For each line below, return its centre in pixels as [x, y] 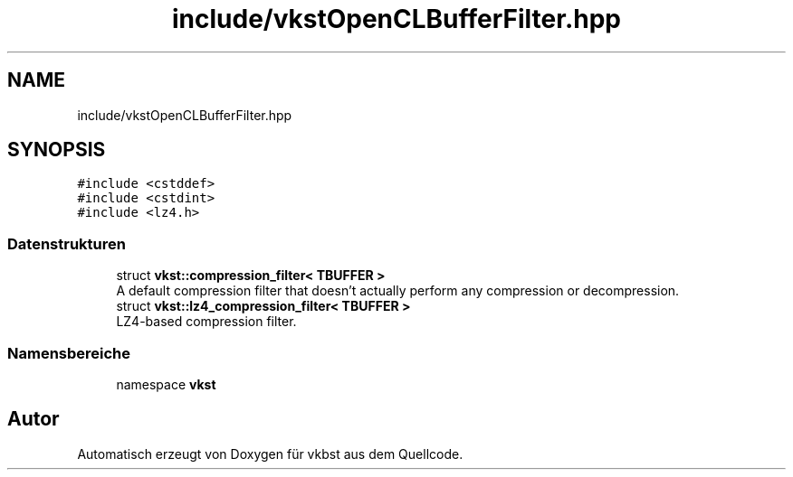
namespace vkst [166, 384]
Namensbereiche [69, 353]
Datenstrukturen [67, 243]
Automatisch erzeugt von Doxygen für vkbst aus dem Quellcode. [270, 454]
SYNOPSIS [57, 150]
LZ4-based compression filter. [206, 322]
